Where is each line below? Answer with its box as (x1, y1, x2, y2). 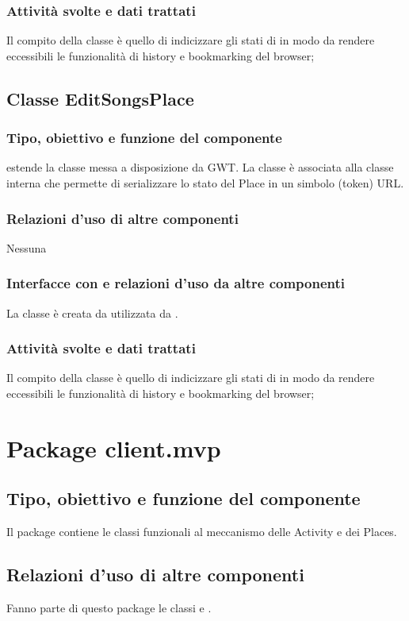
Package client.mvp (6, 431, 221, 464)
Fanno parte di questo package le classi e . (6, 600, 212, 615)
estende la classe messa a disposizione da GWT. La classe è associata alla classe (6, 159, 394, 175)
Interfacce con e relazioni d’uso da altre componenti (6, 273, 346, 293)
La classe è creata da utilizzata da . (6, 304, 178, 321)
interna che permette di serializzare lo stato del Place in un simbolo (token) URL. (6, 175, 404, 191)
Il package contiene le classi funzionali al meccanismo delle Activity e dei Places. (6, 523, 397, 540)
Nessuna (6, 239, 47, 256)
